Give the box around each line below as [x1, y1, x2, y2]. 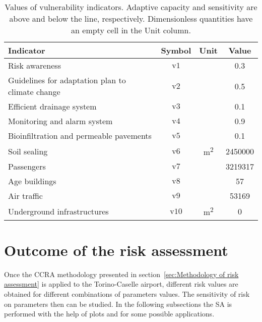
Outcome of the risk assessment [4, 239, 228, 260]
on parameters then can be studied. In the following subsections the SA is [4, 298, 232, 309]
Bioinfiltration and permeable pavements [8, 130, 152, 141]
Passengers [8, 160, 46, 173]
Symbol [161, 44, 191, 56]
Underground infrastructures [8, 205, 109, 217]
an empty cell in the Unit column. [71, 24, 191, 36]
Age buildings [8, 175, 56, 187]
